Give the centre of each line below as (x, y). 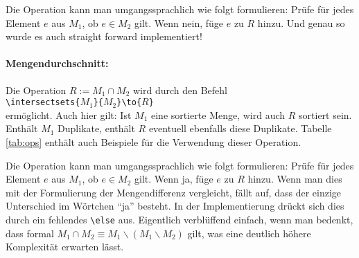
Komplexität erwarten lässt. (65, 247)
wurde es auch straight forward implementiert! (104, 36)
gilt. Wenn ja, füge (174, 179)
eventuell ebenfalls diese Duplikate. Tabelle (240, 128)
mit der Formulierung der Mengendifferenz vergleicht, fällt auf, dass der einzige (174, 192)
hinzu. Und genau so (301, 22)
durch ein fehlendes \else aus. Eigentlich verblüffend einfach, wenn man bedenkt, (179, 219)
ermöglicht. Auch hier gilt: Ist (69, 114)
